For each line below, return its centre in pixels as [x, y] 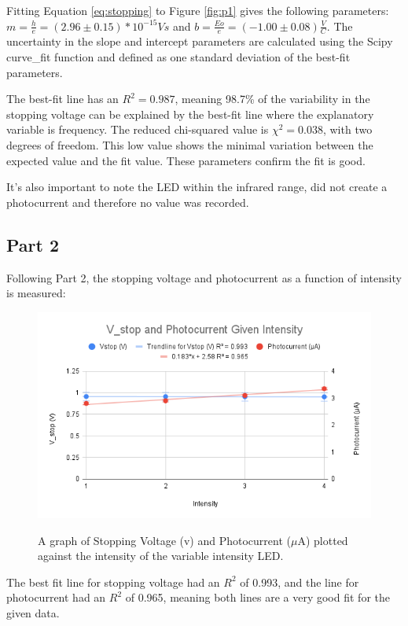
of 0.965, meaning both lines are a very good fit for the [257, 597]
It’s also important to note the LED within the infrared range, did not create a [197, 187]
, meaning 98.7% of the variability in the [272, 99]
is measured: [36, 293]
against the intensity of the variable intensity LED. [161, 556]
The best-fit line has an [62, 99]
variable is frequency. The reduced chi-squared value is [138, 129]
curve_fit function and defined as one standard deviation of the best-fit [178, 57]
